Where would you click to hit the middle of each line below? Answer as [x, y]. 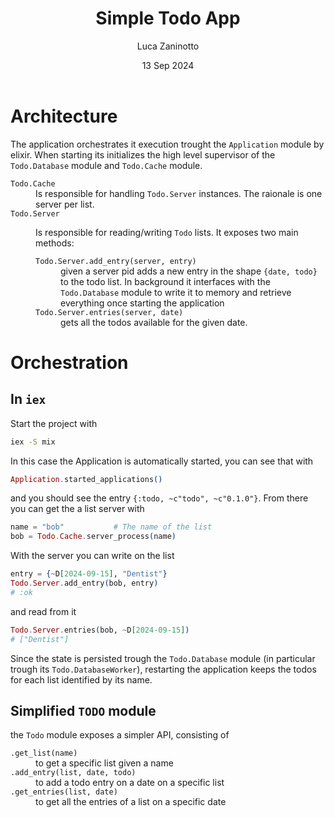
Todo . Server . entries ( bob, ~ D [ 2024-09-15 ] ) [100, 630]
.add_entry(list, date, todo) [73, 773]
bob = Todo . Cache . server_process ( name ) [93, 537]
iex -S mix [33, 442]
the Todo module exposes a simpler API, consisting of [120, 735]
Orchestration [69, 362]
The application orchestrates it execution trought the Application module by [167, 144]
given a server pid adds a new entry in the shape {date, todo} [189, 271]
